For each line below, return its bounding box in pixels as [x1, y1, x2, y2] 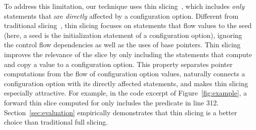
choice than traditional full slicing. [4, 117, 108, 127]
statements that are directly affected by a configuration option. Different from [4, 10, 239, 21]
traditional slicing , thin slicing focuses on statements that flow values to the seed [4, 20, 252, 31]
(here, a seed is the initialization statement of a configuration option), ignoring [4, 30, 242, 40]
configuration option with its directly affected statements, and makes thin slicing [4, 78, 248, 88]
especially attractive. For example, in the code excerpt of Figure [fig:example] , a [4, 88, 247, 98]
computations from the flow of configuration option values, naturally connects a [4, 68, 245, 79]
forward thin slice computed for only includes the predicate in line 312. [4, 97, 219, 107]
